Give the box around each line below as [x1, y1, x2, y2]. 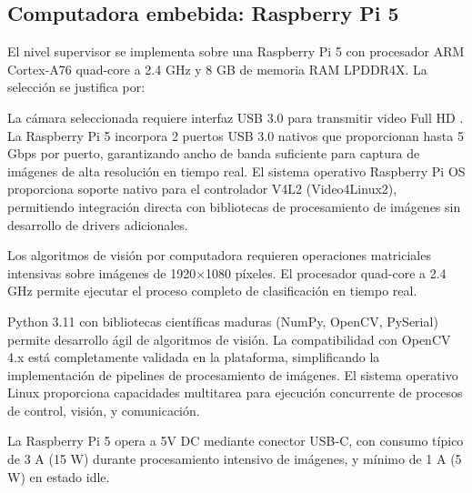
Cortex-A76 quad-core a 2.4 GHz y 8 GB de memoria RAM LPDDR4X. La [7, 59, 427, 78]
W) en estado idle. [7, 467, 110, 486]
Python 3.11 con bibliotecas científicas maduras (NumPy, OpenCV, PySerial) [7, 311, 438, 330]
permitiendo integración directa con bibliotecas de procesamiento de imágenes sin [7, 196, 461, 216]
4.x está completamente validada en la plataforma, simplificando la [7, 347, 380, 367]
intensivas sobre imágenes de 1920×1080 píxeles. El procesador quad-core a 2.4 [7, 263, 447, 282]
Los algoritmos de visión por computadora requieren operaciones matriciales [7, 246, 431, 265]
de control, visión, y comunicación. [7, 400, 200, 419]
